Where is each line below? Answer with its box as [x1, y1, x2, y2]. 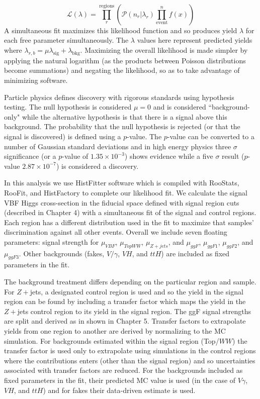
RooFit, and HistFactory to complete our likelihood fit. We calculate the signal [4, 187, 247, 197]
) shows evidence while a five [124, 151, 213, 161]
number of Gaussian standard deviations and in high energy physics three [4, 141, 231, 151]
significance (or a [4, 151, 56, 161]
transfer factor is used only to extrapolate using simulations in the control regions [4, 345, 256, 356]
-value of [62, 151, 89, 161]
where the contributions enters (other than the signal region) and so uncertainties [4, 355, 255, 365]
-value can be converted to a [167, 131, 254, 141]
